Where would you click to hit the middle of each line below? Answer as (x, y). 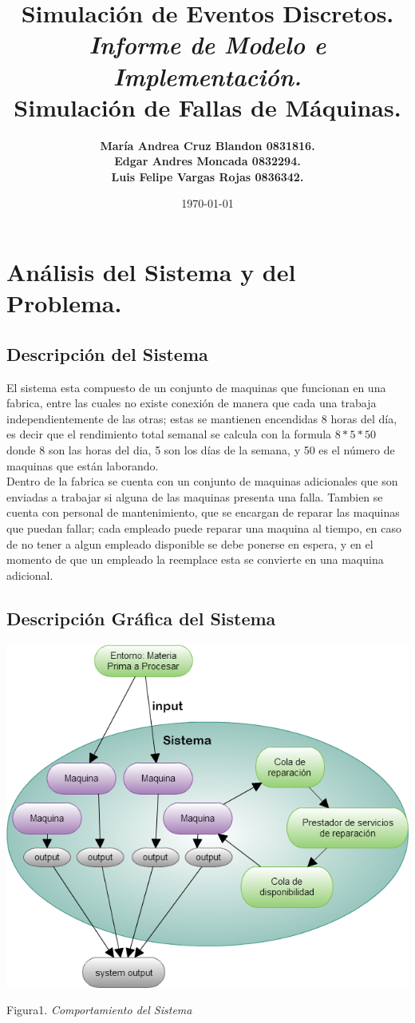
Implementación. (207, 76)
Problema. (64, 303)
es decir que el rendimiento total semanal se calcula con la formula (169, 434)
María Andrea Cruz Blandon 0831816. (207, 145)
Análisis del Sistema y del (151, 272)
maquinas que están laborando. (83, 465)
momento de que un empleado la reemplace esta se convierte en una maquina (195, 559)
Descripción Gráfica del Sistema (141, 618)
